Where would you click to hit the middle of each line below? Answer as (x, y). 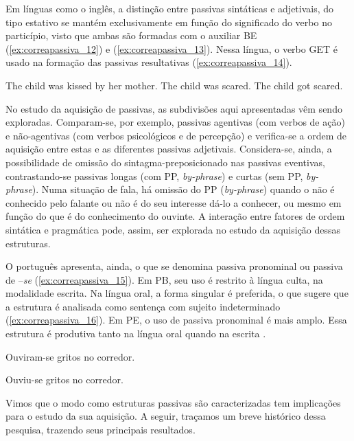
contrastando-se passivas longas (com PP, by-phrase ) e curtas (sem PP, (154, 176)
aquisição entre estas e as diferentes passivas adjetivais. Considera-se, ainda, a (169, 149)
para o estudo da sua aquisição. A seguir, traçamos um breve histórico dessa (166, 416)
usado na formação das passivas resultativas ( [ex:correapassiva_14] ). (149, 62)
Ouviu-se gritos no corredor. (64, 380)
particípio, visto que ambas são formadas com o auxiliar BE (131, 35)
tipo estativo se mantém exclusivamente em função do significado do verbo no (169, 22)
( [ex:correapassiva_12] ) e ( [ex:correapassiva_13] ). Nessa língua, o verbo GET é (172, 48)
